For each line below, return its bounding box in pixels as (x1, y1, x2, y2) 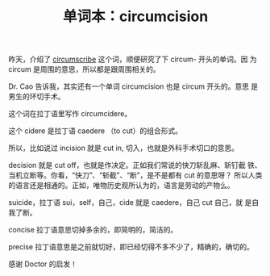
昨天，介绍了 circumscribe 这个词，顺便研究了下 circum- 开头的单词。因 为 (8, 54, 257, 65)
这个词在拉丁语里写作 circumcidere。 (8, 109, 132, 119)
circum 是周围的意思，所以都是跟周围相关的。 (8, 65, 160, 74)
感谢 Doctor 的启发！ (8, 259, 78, 269)
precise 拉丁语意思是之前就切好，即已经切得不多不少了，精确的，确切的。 (8, 242, 254, 252)
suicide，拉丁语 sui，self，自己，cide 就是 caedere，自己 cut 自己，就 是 (8, 198, 252, 207)
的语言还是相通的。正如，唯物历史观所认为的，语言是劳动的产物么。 (8, 181, 235, 190)
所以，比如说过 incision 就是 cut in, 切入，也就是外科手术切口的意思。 (8, 143, 239, 153)
